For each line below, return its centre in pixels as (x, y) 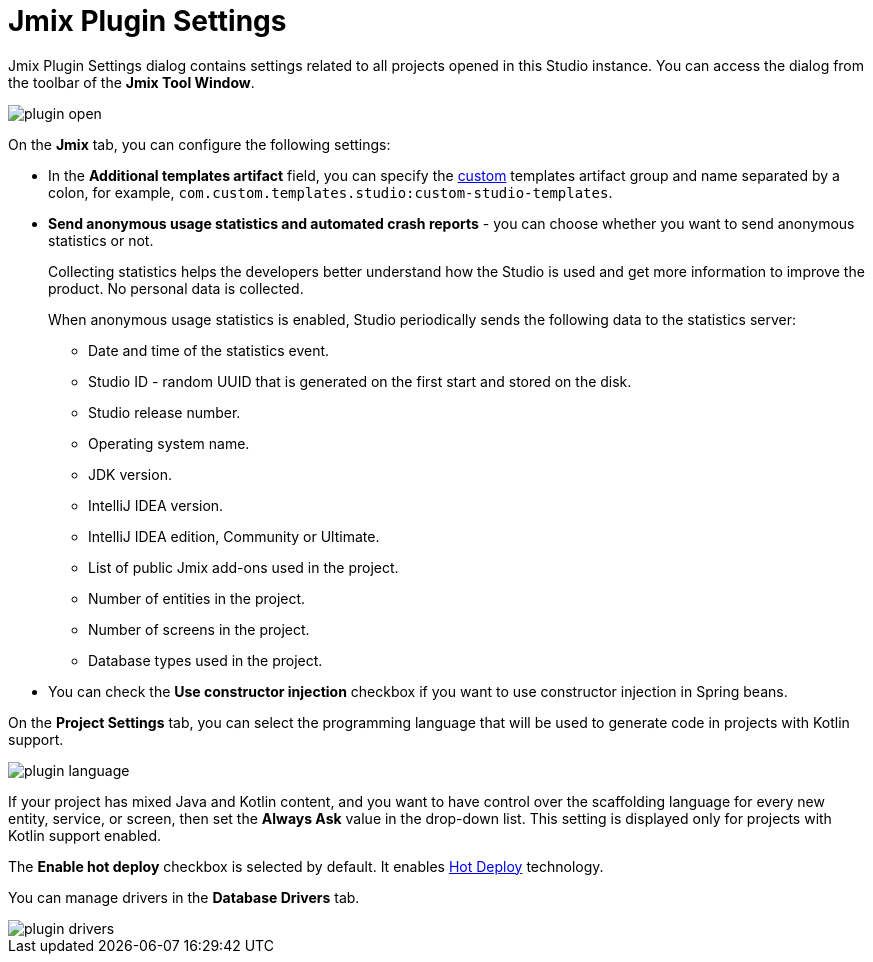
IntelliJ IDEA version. (156, 505)
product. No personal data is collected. (176, 288)
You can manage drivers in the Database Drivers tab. (184, 897)
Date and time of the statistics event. (209, 350)
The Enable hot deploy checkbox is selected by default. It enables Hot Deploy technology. (306, 866)
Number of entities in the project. (197, 598)
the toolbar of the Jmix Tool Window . (131, 82)
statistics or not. (101, 240)
